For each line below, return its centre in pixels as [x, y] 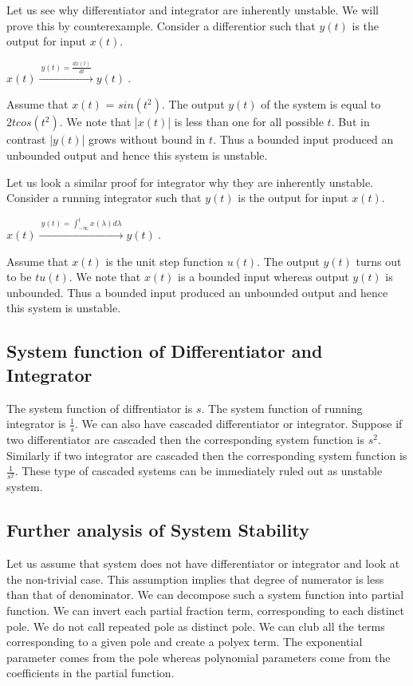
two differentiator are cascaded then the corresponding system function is [185, 439]
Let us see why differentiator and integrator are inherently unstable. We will [193, 10]
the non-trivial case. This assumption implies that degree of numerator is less [195, 579]
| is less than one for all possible [246, 122]
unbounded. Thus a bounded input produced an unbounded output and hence [197, 292]
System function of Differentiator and [165, 351]
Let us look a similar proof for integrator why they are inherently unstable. [190, 182]
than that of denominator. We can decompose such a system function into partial [205, 595]
